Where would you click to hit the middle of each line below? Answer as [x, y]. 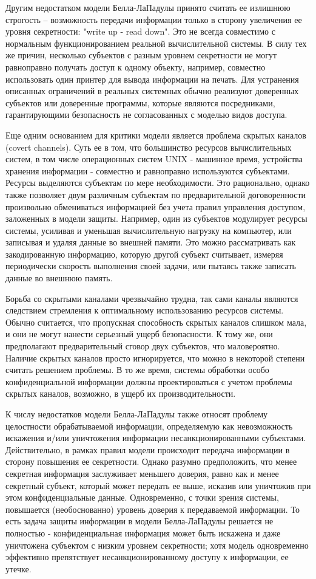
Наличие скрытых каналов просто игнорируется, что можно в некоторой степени [155, 358]
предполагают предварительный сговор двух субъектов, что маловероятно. [143, 346]
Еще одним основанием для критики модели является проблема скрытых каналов [156, 135]
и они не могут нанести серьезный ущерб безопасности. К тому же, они [139, 334]
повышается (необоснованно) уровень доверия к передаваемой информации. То [153, 509]
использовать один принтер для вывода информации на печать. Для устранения [152, 79]
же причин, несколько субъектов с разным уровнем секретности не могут [141, 55]
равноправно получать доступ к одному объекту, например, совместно [136, 67]
